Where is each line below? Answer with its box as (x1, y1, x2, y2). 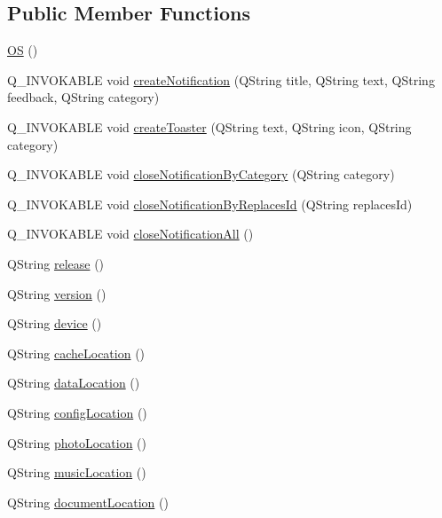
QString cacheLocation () (7, 343, 146, 362)
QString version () (7, 284, 107, 302)
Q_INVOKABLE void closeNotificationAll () (7, 224, 254, 243)
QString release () (7, 254, 105, 272)
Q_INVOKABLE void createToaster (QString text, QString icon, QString (7, 117, 412, 136)
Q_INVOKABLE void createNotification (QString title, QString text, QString (7, 70, 435, 89)
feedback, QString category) (7, 88, 160, 106)
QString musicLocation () (7, 463, 146, 482)
